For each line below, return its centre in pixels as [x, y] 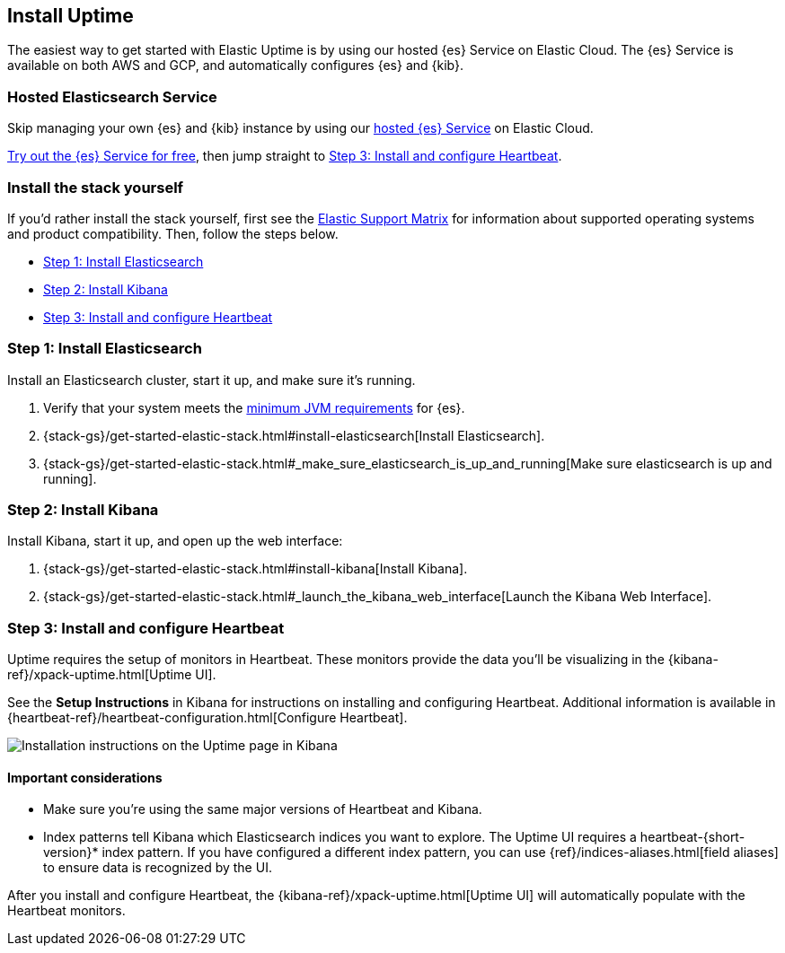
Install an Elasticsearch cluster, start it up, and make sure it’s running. [212, 380]
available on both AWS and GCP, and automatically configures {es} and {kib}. [236, 66]
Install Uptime [71, 16]
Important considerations [85, 777]
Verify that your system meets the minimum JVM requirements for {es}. [254, 407]
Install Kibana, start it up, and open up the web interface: [175, 541]
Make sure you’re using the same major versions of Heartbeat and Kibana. [263, 809]
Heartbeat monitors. [66, 911]
